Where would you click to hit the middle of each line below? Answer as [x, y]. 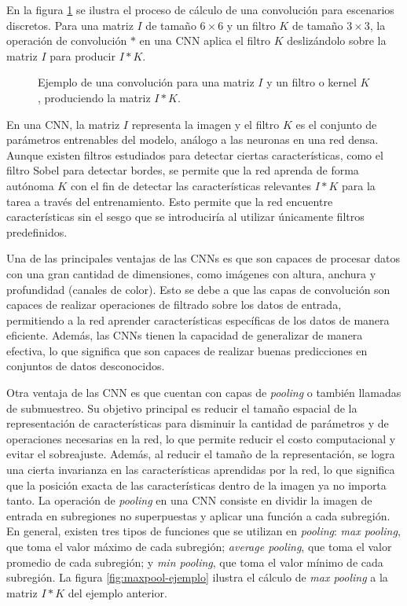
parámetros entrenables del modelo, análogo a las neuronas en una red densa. [192, 140]
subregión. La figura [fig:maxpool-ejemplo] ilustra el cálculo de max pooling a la [197, 577]
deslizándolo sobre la [337, 40]
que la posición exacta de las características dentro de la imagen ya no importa [196, 485]
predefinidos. [37, 231]
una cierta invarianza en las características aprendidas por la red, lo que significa [201, 470]
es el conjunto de [336, 124]
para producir [82, 55]
